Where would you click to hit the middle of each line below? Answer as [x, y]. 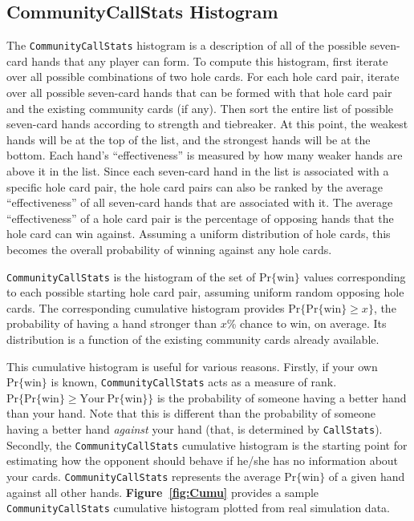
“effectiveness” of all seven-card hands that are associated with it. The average [200, 202]
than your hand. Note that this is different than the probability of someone [191, 413]
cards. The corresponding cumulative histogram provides [146, 307]
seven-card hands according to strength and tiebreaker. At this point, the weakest [207, 124]
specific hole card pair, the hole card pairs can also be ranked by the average [195, 186]
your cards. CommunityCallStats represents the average [144, 476]
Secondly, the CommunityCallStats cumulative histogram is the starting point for [207, 444]
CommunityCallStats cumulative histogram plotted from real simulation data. [198, 508]
